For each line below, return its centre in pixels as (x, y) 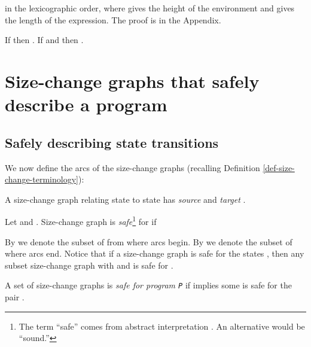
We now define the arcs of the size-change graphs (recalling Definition (132, 167)
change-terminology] (42, 179)
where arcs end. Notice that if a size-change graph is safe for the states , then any (155, 253)
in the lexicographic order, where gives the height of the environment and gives (150, 8)
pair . (15, 297)
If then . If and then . (44, 40)
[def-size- (279, 167)
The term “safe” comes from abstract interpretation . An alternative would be (162, 326)
